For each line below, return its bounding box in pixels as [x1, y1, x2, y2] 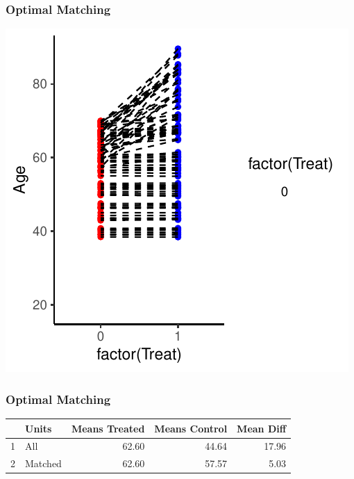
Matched [25, 456, 62, 471]
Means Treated [71, 421, 145, 435]
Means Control [154, 421, 228, 435]
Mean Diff [237, 421, 287, 435]
